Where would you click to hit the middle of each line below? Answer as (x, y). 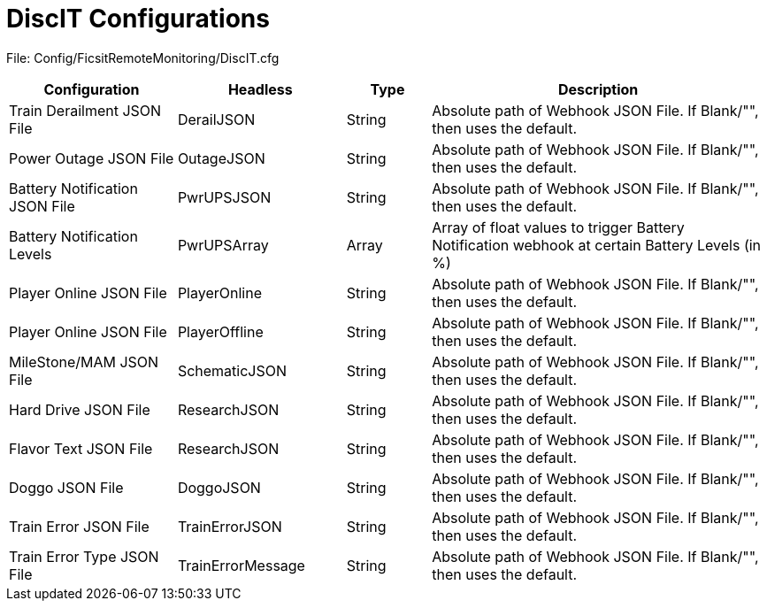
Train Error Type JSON (84, 556)
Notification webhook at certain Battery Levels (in (597, 245)
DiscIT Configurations (138, 19)
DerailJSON (216, 119)
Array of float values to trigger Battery (558, 227)
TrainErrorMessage (241, 565)
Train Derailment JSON (85, 110)
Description (598, 89)
